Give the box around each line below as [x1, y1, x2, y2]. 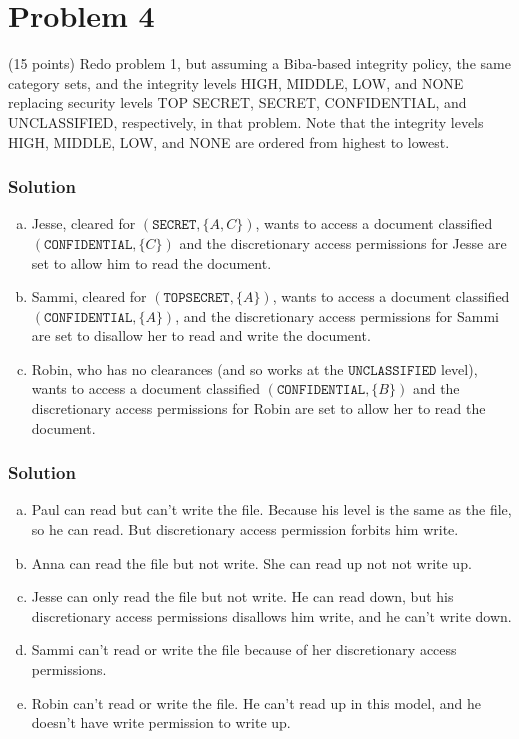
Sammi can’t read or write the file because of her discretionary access [31, 639, 457, 660]
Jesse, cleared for [31, 213, 136, 234]
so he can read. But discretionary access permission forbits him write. [31, 519, 459, 540]
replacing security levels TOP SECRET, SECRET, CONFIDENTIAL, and [8, 92, 467, 113]
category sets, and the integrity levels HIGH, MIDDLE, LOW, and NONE [8, 72, 464, 93]
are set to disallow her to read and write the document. [31, 325, 371, 346]
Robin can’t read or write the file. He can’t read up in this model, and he [31, 692, 482, 713]
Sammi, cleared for [31, 286, 147, 307]
